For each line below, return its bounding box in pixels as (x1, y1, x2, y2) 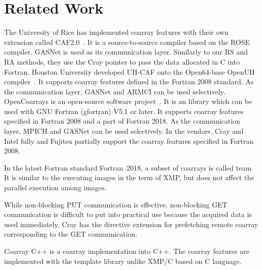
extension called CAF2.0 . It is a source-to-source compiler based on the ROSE (4, 36, 250, 47)
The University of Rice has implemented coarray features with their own (4, 27, 229, 37)
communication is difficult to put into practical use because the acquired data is (4, 209, 252, 220)
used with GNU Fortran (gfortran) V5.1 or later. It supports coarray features (4, 105, 244, 116)
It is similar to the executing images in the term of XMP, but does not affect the (4, 172, 254, 183)
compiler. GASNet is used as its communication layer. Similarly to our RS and (4, 46, 248, 57)
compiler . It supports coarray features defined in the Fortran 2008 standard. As (4, 76, 254, 87)
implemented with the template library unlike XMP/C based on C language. (4, 255, 242, 266)
